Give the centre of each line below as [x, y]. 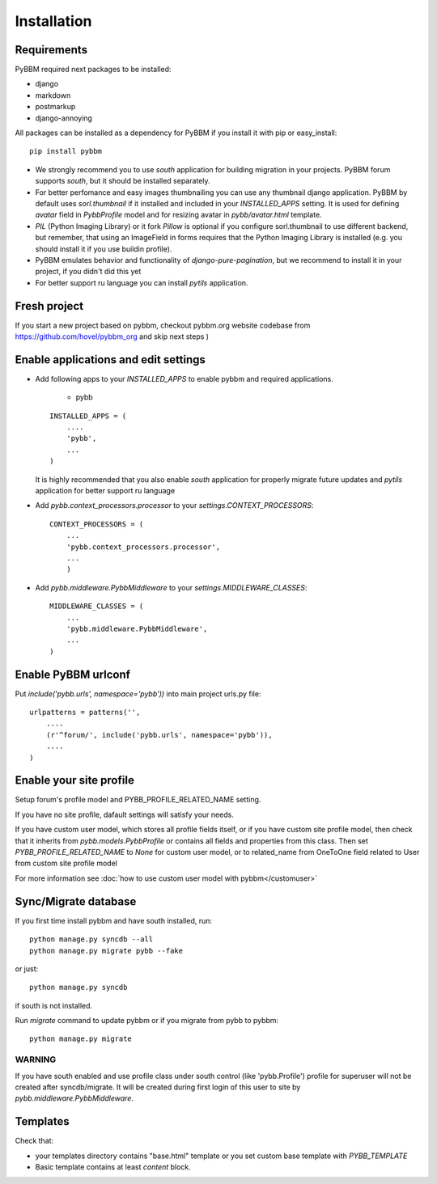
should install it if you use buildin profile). [104, 249]
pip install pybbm [66, 151]
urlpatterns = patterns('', [85, 713]
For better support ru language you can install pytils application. [142, 282]
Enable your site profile [75, 780]
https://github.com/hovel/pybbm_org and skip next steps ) [112, 336]
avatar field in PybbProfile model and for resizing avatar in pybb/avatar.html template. [179, 215]
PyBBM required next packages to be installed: [93, 70]
